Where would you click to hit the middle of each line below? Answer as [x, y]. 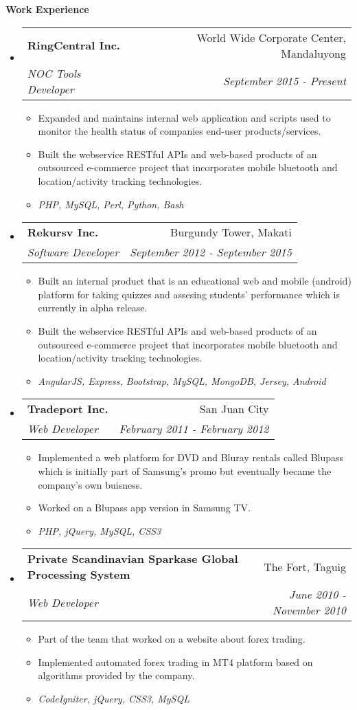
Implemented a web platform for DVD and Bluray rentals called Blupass [191, 457]
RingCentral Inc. [73, 45]
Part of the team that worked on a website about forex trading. [172, 639]
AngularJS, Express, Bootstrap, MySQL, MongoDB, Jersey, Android [182, 380]
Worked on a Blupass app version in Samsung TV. [144, 508]
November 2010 [309, 610]
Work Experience [47, 9]
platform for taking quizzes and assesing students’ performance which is [189, 294]
